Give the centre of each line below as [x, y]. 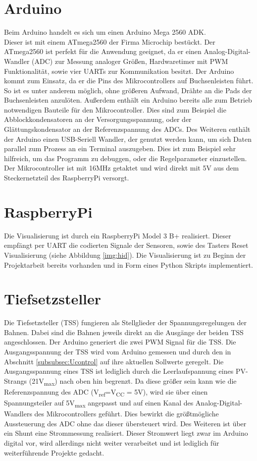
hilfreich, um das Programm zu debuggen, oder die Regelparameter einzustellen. [126, 158]
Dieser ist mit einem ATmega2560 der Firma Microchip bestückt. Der [110, 41]
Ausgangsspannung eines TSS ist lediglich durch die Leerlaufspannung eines [119, 371]
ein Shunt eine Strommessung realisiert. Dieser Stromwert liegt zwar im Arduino [126, 433]
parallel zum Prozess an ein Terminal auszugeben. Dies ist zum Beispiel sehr [120, 148]
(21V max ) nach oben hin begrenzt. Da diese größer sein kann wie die [133, 381]
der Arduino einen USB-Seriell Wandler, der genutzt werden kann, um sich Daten [128, 139]
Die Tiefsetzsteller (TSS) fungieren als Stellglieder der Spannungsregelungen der [125, 322]
